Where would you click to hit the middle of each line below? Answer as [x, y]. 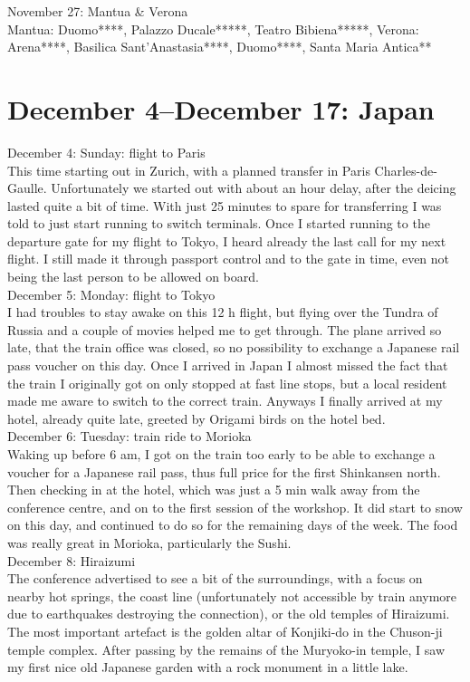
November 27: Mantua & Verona [98, 11]
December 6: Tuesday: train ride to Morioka [129, 436]
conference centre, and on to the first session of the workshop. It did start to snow [235, 507]
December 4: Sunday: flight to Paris [106, 152]
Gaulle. [27, 188]
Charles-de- [406, 170]
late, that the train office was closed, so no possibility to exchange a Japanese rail [234, 347]
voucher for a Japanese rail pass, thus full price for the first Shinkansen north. [224, 471]
